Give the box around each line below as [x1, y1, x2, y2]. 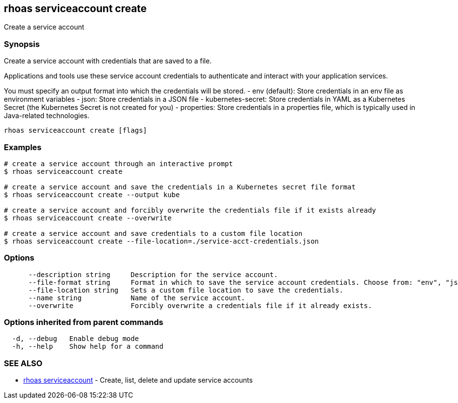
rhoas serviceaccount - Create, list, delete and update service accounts [23, 376, 253, 385]
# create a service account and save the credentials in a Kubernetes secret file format [4, 183, 356, 191]
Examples [4, 142, 42, 152]
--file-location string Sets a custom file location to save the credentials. [28, 286, 343, 294]
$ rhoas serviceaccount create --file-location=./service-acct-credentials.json [4, 237, 319, 245]
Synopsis [4, 39, 40, 49]
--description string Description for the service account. [28, 270, 278, 279]
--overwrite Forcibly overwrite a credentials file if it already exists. [28, 301, 372, 310]
